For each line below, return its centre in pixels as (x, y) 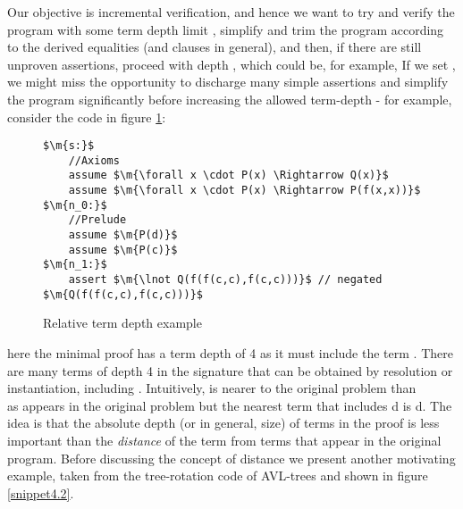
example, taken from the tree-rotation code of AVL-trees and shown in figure (218, 476)
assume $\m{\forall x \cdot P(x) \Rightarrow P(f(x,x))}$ (244, 191)
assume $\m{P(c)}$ (123, 250)
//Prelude (97, 220)
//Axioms (94, 160)
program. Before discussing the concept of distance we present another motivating (231, 458)
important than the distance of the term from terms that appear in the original (224, 440)
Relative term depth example (122, 323)
